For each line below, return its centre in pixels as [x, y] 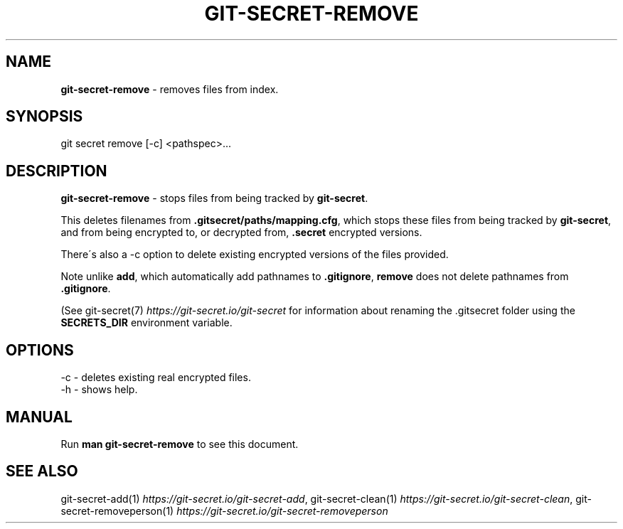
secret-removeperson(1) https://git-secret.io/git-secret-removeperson [224, 511]
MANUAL [39, 417]
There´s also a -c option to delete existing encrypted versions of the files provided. [255, 255]
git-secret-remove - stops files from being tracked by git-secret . [214, 198]
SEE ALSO [42, 471]
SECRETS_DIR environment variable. [147, 323]
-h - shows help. [99, 390]
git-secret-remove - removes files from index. [170, 89]
